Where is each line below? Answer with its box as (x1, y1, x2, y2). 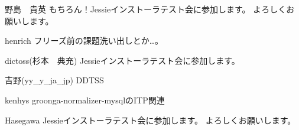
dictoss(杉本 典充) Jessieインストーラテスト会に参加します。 (5, 54, 240, 66)
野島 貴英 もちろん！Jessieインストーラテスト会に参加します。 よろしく (5, 3, 287, 15)
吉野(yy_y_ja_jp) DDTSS (5, 74, 104, 86)
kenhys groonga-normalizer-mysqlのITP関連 (5, 93, 165, 106)
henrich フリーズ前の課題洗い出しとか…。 (5, 34, 164, 47)
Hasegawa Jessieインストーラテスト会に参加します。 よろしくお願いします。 (5, 113, 296, 126)
